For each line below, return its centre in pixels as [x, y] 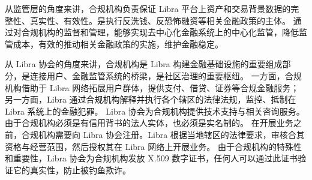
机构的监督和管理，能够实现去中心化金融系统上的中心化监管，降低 [168, 32]
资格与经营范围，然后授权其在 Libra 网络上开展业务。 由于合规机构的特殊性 [153, 146]
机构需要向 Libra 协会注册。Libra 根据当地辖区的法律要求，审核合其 [171, 134]
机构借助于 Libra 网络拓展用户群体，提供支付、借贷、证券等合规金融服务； [152, 87]
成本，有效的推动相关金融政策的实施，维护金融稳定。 [118, 43]
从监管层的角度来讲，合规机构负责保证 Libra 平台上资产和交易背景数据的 [148, 8]
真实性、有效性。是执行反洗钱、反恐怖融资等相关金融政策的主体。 [160, 20]
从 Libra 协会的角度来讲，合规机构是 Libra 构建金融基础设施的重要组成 [144, 64]
